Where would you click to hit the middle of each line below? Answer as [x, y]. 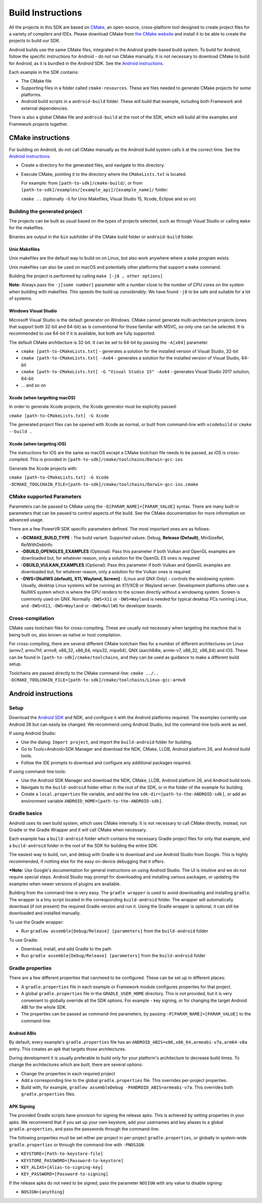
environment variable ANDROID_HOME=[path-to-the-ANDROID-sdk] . [92, 801]
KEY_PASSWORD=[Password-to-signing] [65, 1174]
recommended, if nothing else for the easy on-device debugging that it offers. [87, 861]
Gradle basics [25, 813]
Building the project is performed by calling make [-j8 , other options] [86, 276]
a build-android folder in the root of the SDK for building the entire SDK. [84, 845]
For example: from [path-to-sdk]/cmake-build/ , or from [82, 183]
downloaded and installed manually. [45, 913]
